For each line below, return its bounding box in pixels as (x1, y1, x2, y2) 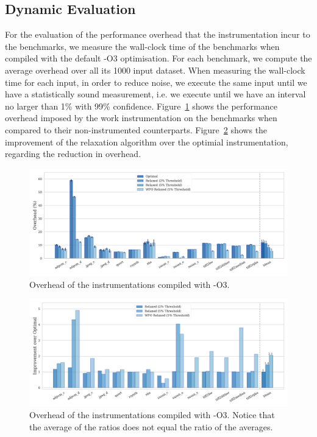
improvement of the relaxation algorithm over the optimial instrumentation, (5, 135, 288, 148)
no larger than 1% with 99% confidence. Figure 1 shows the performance (5, 99, 277, 112)
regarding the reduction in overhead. (5, 147, 141, 160)
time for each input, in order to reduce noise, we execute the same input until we (5, 75, 307, 88)
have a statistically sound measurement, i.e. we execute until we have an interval (5, 88, 306, 100)
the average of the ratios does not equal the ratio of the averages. (29, 420, 273, 433)
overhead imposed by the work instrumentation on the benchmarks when (5, 111, 277, 124)
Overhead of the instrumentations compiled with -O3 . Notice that (29, 408, 275, 421)
